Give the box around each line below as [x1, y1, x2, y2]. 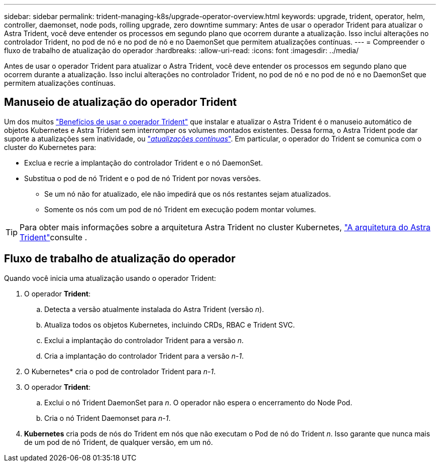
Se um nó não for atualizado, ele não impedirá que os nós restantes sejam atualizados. [44, 189, 331, 198]
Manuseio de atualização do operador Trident [4, 96, 237, 109]
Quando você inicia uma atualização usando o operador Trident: [4, 273, 216, 282]
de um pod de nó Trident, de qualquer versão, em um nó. [24, 437, 213, 446]
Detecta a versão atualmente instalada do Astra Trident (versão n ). [44, 304, 264, 314]
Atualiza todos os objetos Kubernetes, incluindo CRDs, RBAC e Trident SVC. [44, 320, 295, 329]
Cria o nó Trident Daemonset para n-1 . [44, 413, 171, 422]
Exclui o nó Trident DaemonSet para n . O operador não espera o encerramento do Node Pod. [44, 398, 353, 407]
